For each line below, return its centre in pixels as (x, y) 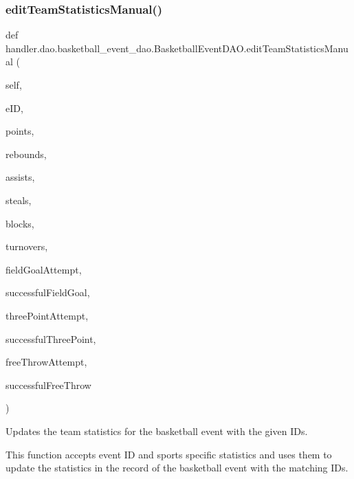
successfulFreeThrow (48, 385)
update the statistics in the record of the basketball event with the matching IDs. (177, 468)
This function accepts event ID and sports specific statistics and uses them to (169, 454)
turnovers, (27, 246)
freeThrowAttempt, (46, 362)
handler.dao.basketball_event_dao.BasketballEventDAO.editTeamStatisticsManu (177, 48)
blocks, (20, 223)
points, (20, 131)
